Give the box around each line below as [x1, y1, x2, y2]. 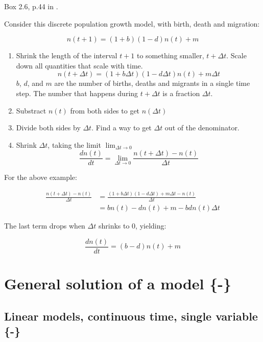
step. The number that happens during [16, 87, 138, 98]
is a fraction [162, 87, 200, 98]
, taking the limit [47, 139, 101, 150]
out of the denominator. [164, 122, 240, 133]
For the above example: [4, 172, 77, 183]
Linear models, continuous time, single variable [4, 308, 258, 324]
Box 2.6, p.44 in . [4, 1, 58, 11]
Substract [16, 105, 46, 116]
